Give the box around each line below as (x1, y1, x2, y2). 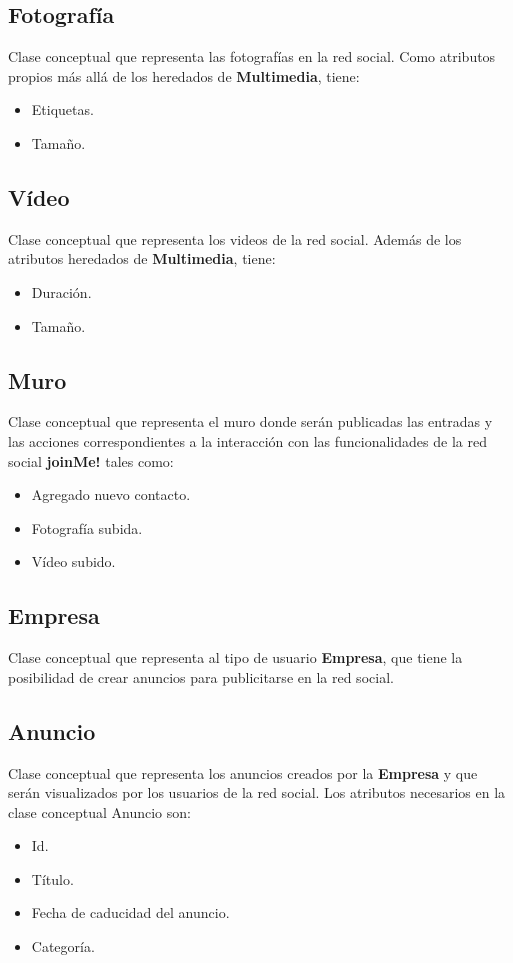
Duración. (31, 281, 92, 302)
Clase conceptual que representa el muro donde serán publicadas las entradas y (8, 411, 493, 432)
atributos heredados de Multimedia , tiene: (8, 248, 276, 269)
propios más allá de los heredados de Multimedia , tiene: (8, 65, 360, 86)
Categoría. (31, 936, 95, 957)
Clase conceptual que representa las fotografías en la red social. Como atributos (8, 46, 496, 67)
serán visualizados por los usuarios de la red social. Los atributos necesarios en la (8, 782, 506, 803)
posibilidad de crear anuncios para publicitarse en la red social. (8, 666, 394, 687)
